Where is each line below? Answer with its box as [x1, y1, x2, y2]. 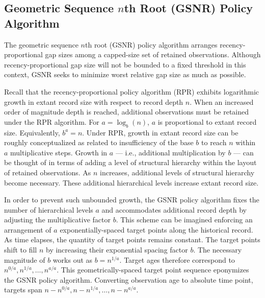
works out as [52, 254, 93, 265]
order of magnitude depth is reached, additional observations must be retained [4, 106, 249, 117]
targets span [4, 284, 42, 295]
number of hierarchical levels [4, 204, 93, 215]
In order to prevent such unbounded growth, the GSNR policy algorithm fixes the [4, 194, 259, 205]
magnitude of [4, 254, 45, 265]
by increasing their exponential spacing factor [45, 244, 188, 255]
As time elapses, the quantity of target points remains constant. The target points [4, 234, 260, 245]
